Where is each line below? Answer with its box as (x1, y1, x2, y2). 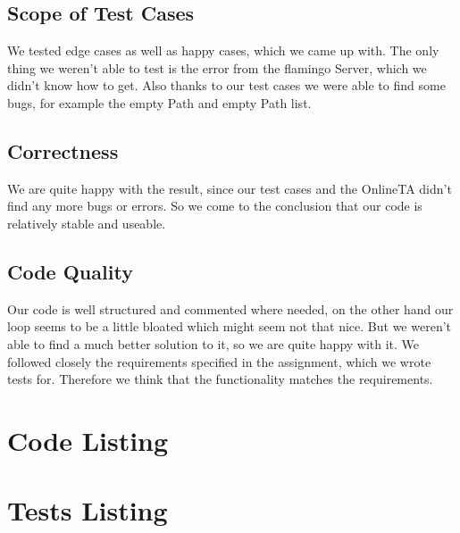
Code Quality (7, 257, 133, 285)
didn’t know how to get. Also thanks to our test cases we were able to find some (7, 76, 446, 95)
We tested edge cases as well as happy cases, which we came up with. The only (7, 41, 439, 60)
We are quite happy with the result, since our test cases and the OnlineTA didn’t (7, 179, 452, 197)
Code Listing (7, 421, 169, 458)
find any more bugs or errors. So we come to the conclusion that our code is (7, 196, 422, 215)
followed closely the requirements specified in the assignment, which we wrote (7, 352, 431, 371)
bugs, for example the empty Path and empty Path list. (7, 93, 312, 112)
